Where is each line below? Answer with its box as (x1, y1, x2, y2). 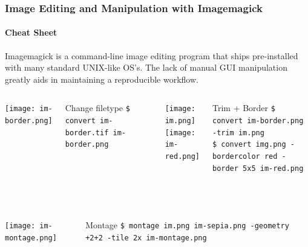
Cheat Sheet (5, 26, 57, 39)
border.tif (65, 128, 109, 137)
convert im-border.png (212, 117, 304, 126)
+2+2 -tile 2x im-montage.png (85, 233, 207, 242)
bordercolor (212, 152, 260, 161)
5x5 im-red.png (243, 164, 304, 173)
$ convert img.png (212, 140, 286, 149)
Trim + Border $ (212, 101, 275, 114)
